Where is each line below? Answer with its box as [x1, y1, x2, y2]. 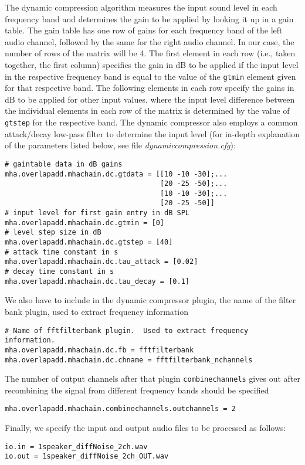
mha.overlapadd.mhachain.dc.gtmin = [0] [5, 218, 165, 227]
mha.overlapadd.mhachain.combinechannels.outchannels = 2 [5, 405, 236, 413]
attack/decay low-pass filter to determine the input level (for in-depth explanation [5, 127, 300, 140]
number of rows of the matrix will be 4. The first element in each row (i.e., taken [5, 47, 296, 59]
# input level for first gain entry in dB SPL [5, 209, 189, 218]
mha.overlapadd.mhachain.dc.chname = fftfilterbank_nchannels [5, 355, 253, 364]
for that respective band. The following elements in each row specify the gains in [5, 82, 294, 94]
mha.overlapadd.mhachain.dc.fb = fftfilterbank [5, 345, 194, 354]
